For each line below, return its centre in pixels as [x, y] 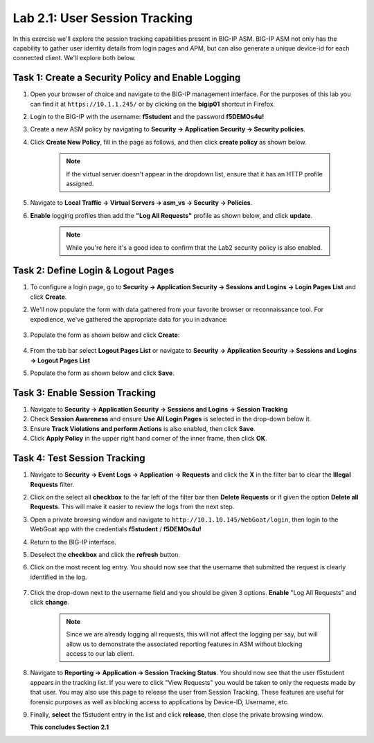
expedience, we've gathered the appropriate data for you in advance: [129, 319]
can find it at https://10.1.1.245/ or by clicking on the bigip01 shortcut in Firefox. [153, 104]
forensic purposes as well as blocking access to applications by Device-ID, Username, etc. [160, 701]
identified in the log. [59, 577]
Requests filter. [52, 484]
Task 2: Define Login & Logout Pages [93, 271]
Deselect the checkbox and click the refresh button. [105, 554]
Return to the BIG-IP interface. [73, 542]
